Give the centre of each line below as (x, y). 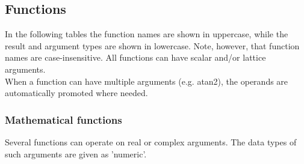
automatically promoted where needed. (76, 93)
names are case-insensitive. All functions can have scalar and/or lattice (135, 57)
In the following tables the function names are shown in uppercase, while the (147, 34)
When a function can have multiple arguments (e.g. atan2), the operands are (147, 81)
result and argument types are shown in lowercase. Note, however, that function (152, 45)
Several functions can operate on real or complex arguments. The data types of (151, 141)
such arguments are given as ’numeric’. (76, 153)
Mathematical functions (64, 119)
